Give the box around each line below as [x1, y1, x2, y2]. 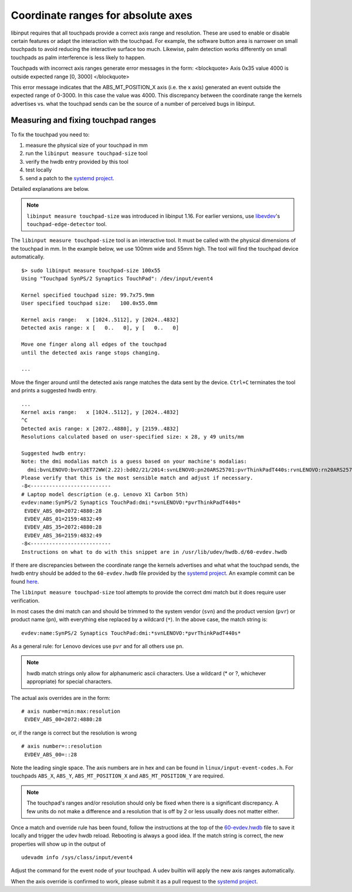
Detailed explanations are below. [11, 185, 90, 192]
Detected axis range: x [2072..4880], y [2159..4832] [21, 425, 179, 432]
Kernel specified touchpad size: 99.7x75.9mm [21, 291, 155, 298]
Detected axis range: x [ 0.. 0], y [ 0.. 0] [21, 325, 179, 331]
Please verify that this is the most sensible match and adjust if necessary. [21, 474, 253, 482]
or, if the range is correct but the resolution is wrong [11, 729, 137, 736]
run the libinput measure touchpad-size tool [25, 150, 148, 157]
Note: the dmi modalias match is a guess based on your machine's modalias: [21, 458, 248, 465]
